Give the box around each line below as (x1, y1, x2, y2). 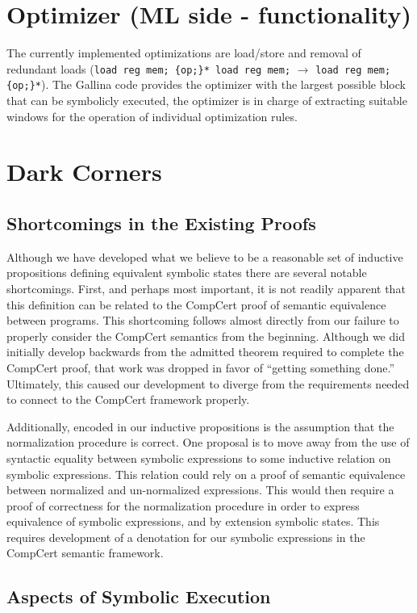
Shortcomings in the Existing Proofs (6, 210, 316, 235)
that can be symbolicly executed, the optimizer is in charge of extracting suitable (6, 92, 407, 109)
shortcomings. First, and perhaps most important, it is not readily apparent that (6, 279, 406, 296)
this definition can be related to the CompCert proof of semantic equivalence (6, 296, 386, 313)
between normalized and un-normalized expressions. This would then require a (6, 481, 394, 498)
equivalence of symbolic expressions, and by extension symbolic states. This (6, 513, 380, 530)
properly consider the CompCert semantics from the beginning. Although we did (6, 327, 405, 344)
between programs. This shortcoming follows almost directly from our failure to (6, 312, 399, 329)
